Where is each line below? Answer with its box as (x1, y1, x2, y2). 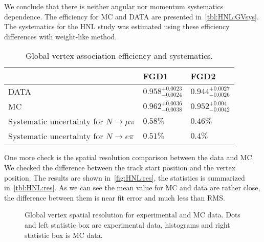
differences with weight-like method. (4, 31, 117, 41)
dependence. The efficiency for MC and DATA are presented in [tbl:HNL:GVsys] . (4, 11, 259, 21)
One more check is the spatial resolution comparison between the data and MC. (4, 152, 254, 163)
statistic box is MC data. (25, 229, 103, 240)
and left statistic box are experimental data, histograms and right (25, 219, 230, 230)
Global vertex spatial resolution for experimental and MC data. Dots (25, 209, 240, 220)
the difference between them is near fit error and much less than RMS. (4, 192, 225, 203)
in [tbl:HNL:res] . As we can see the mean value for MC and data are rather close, (4, 182, 260, 193)
